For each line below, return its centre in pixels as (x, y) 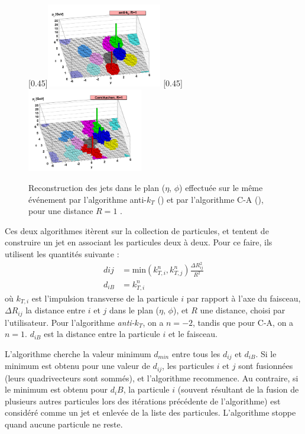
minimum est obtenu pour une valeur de (77, 366)
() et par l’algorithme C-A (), (210, 199)
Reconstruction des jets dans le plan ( (97, 187)
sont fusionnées (266, 366)
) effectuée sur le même (221, 187)
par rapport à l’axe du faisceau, (244, 298)
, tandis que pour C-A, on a (243, 322)
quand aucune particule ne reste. (64, 424)
